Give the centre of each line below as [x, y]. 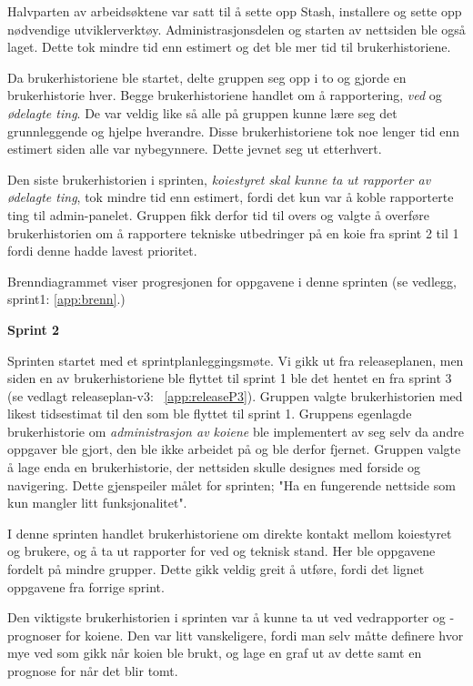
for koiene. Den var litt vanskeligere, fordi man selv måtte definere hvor [264, 635]
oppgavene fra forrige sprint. [86, 586]
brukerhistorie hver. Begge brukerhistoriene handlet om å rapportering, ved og [225, 95]
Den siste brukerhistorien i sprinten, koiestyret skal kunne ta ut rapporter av [219, 179]
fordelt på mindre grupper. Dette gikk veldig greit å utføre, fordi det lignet [216, 569]
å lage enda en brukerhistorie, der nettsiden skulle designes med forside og [214, 467]
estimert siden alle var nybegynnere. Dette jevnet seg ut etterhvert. [195, 149]
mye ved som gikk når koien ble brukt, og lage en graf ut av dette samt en [215, 653]
